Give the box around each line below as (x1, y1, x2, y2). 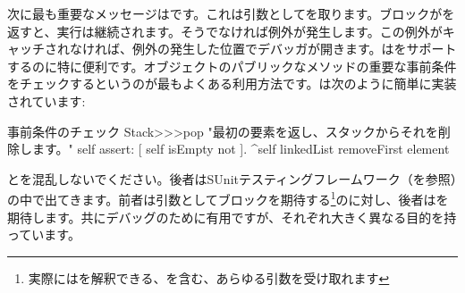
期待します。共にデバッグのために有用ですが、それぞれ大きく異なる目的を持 (7, 207, 457, 226)
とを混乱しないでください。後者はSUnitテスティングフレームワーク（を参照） (7, 169, 457, 188)
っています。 (7, 225, 80, 244)
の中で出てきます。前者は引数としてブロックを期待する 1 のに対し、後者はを (7, 188, 449, 208)
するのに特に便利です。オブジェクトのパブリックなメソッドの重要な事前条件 (7, 56, 457, 75)
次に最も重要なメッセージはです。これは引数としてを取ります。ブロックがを (7, 4, 455, 22)
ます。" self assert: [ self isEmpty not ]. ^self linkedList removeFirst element (31, 139, 450, 158)
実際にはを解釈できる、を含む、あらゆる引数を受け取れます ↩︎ (28, 268, 390, 287)
